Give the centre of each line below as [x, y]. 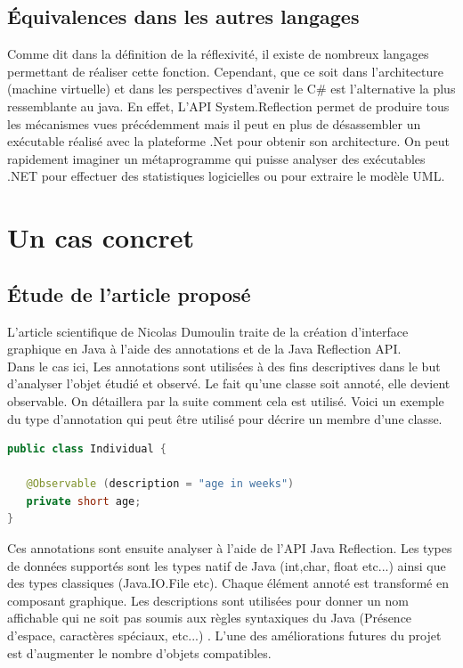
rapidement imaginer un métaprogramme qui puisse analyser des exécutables [216, 158]
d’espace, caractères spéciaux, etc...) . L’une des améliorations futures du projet [224, 635]
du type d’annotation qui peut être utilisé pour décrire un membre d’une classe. [225, 418]
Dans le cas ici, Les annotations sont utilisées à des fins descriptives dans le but [224, 366]
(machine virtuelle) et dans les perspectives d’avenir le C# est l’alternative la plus [231, 89]
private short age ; [84, 501]
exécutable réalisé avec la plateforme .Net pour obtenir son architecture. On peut [228, 141]
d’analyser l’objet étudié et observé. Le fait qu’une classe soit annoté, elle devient [229, 383]
